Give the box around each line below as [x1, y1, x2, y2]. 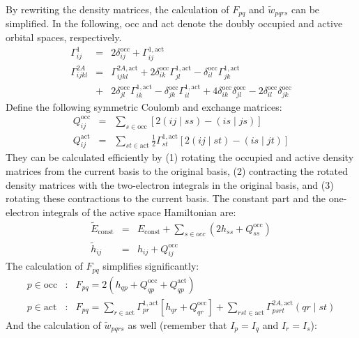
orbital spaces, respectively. [6, 30, 122, 45]
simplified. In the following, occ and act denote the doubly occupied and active [6, 16, 343, 31]
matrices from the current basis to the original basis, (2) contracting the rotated [6, 163, 349, 178]
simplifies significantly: [102, 259, 199, 273]
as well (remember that [128, 317, 227, 332]
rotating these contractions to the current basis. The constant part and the [6, 191, 326, 206]
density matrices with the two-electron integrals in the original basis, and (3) [6, 177, 334, 192]
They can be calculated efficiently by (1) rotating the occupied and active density [6, 150, 354, 164]
